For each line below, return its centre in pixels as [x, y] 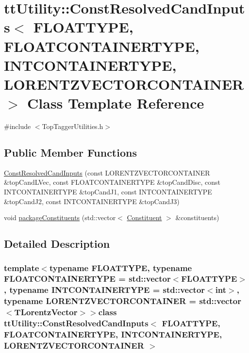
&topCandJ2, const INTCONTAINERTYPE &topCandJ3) [92, 201]
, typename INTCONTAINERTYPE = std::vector [105, 290]
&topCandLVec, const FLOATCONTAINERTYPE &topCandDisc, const [112, 182]
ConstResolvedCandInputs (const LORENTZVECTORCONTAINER [107, 172]
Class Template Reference [116, 103]
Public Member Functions [70, 152]
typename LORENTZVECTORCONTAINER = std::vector [123, 301]
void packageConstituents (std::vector [60, 217]
